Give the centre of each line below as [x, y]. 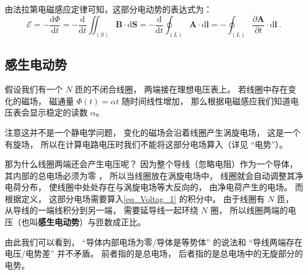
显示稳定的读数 [58, 112]
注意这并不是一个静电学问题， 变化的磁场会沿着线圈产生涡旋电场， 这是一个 [153, 132]
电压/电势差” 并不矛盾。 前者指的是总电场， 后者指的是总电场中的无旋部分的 [154, 253]
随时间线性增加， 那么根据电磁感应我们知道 [206, 100]
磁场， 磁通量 [47, 100]
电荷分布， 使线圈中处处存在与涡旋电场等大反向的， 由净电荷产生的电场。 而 [154, 187]
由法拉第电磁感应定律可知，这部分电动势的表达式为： [108, 9]
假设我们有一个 [34, 89]
